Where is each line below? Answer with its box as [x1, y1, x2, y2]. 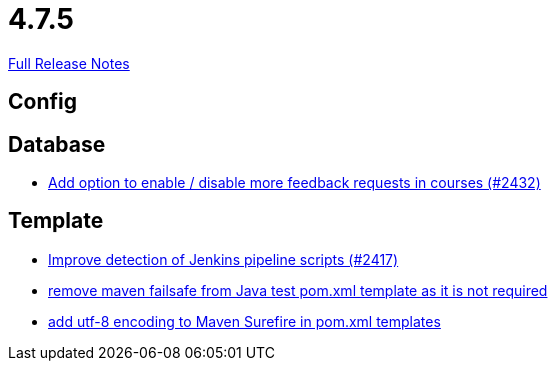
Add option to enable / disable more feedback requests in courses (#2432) [48, 174, 541, 192]
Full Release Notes [8, 54, 130, 72]
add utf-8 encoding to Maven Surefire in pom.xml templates [48, 312, 441, 330]
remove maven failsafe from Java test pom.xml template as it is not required [48, 281, 548, 299]
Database [8, 131, 106, 157]
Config [8, 89, 77, 115]
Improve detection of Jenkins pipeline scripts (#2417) [48, 250, 399, 268]
